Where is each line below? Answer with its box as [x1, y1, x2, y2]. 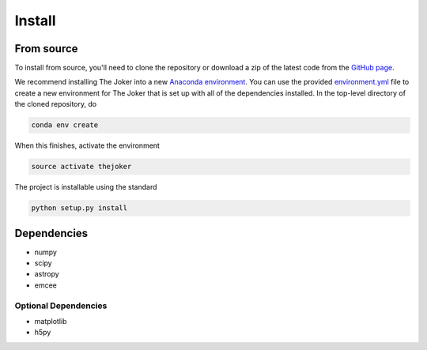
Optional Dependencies [14, 300, 108, 311]
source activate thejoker [31, 162, 132, 171]
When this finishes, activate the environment [14, 141, 160, 150]
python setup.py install [31, 204, 128, 213]
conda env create [31, 121, 99, 130]
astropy [34, 269, 59, 279]
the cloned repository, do [14, 100, 97, 109]
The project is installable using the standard [14, 183, 157, 192]
